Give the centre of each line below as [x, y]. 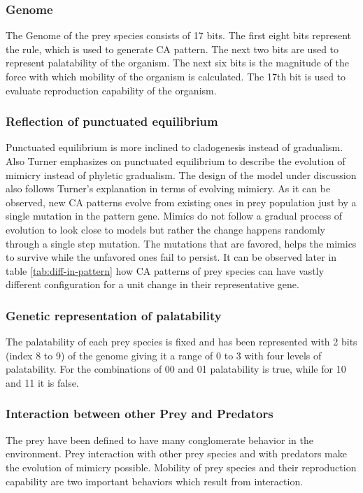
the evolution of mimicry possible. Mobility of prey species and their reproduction [181, 467]
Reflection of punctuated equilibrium [112, 121]
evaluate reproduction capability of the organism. [111, 90]
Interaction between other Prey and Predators [140, 414]
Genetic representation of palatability [114, 315]
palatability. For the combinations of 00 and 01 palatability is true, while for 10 [176, 369]
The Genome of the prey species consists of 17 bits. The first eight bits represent [178, 35]
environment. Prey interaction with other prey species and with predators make [176, 453]
